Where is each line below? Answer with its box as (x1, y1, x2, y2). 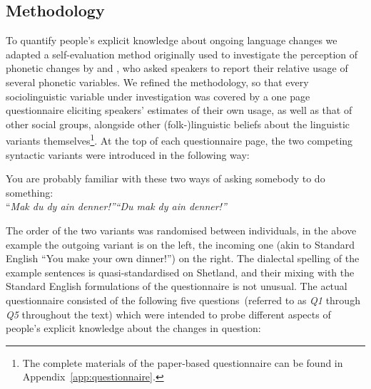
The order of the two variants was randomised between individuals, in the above (6, 222, 357, 237)
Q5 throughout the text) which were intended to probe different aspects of (6, 306, 331, 321)
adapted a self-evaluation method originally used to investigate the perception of (6, 46, 358, 61)
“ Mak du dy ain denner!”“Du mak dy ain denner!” (6, 199, 227, 214)
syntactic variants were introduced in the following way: (6, 147, 250, 162)
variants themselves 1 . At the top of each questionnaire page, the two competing (6, 131, 353, 148)
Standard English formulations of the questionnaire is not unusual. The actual (6, 279, 347, 294)
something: (6, 185, 54, 199)
